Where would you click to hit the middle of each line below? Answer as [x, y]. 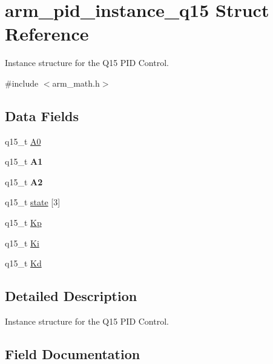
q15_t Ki [22, 243]
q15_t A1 [24, 161]
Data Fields [42, 115]
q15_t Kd [23, 263]
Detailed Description [71, 296]
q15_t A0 [23, 141]
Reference [47, 34]
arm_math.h [76, 83]
